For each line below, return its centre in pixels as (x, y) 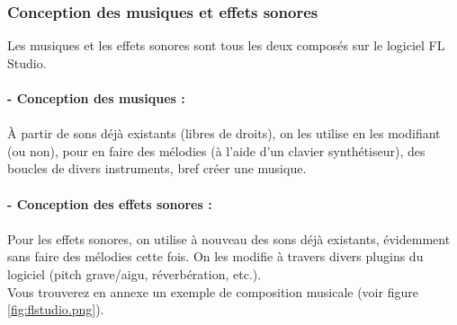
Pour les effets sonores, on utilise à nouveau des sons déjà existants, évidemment (229, 238)
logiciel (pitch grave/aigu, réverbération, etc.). (134, 273)
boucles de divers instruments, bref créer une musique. (157, 168)
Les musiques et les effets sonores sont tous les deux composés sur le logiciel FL (226, 45)
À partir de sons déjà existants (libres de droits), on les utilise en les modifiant (224, 133)
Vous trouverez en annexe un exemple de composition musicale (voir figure (213, 291)
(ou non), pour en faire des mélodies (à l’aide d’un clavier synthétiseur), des (216, 150)
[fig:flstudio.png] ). (56, 309)
